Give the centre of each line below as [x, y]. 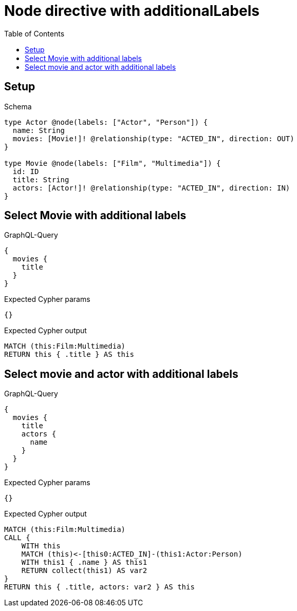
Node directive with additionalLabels [132, 11]
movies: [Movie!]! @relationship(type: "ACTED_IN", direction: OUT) [153, 138]
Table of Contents [34, 33]
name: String [39, 130]
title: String [41, 179]
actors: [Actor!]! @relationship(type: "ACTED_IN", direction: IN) [151, 188]
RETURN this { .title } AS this [69, 355]
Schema [18, 106]
